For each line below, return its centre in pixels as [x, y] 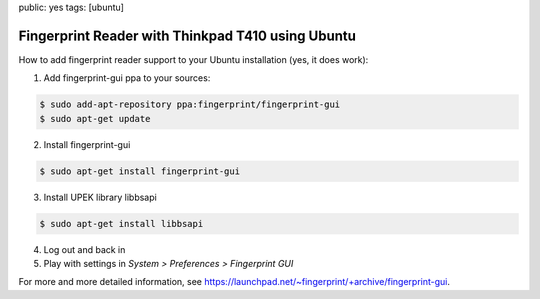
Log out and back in [84, 249]
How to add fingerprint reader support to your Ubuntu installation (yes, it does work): [193, 59]
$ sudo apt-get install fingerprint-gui [139, 171]
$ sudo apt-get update [95, 118]
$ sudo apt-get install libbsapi [121, 223]
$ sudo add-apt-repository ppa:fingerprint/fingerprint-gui [190, 104]
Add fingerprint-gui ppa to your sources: [127, 78]
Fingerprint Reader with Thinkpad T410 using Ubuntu [187, 35]
